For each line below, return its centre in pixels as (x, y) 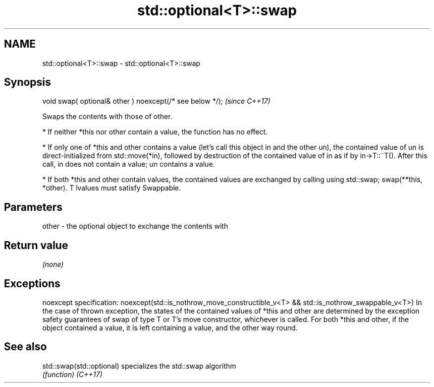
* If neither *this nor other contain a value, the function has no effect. (155, 132)
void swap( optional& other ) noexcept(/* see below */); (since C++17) (156, 101)
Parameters (33, 207)
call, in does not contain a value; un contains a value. (129, 164)
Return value (36, 245)
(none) (53, 264)
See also (26, 347)
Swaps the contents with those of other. (107, 117)
